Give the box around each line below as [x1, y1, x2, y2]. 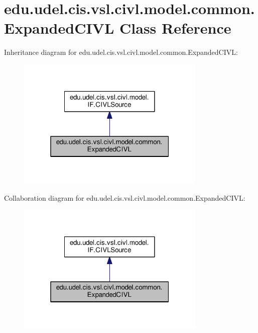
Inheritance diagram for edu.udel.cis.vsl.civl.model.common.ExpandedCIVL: [4, 47, 238, 57]
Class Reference [119, 18, 231, 38]
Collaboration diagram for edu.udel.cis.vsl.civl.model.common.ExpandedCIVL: [4, 192, 245, 203]
